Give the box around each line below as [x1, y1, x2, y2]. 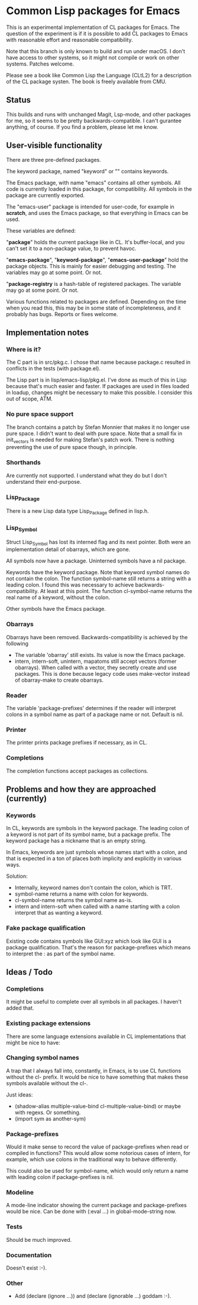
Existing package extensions [6, 1019, 91, 1027]
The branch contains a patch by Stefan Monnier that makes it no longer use [6, 424, 190, 431]
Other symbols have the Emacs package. [6, 606, 106, 613]
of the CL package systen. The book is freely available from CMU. [6, 78, 167, 85]
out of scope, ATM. [6, 395, 53, 402]
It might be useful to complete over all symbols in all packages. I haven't [6, 998, 182, 1005]
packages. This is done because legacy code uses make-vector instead [14, 670, 190, 677]
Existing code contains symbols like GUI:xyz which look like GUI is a [6, 938, 171, 945]
